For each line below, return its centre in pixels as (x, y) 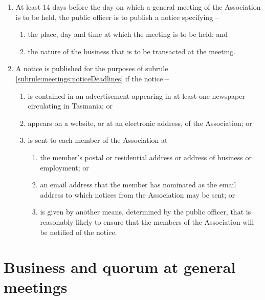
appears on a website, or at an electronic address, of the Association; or (140, 123)
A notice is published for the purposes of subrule (92, 68)
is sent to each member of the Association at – (101, 140)
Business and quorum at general (120, 267)
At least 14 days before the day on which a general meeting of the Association (138, 7)
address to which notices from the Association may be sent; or (138, 194)
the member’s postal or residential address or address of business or (146, 157)
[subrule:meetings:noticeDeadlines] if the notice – (92, 78)
